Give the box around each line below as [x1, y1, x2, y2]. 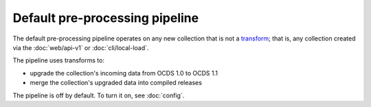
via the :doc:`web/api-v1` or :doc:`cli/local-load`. [12, 43, 149, 51]
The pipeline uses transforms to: [12, 56, 104, 64]
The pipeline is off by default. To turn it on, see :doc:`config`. [12, 91, 185, 99]
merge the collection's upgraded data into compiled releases [30, 79, 203, 87]
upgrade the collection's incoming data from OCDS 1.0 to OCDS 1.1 [30, 69, 218, 77]
